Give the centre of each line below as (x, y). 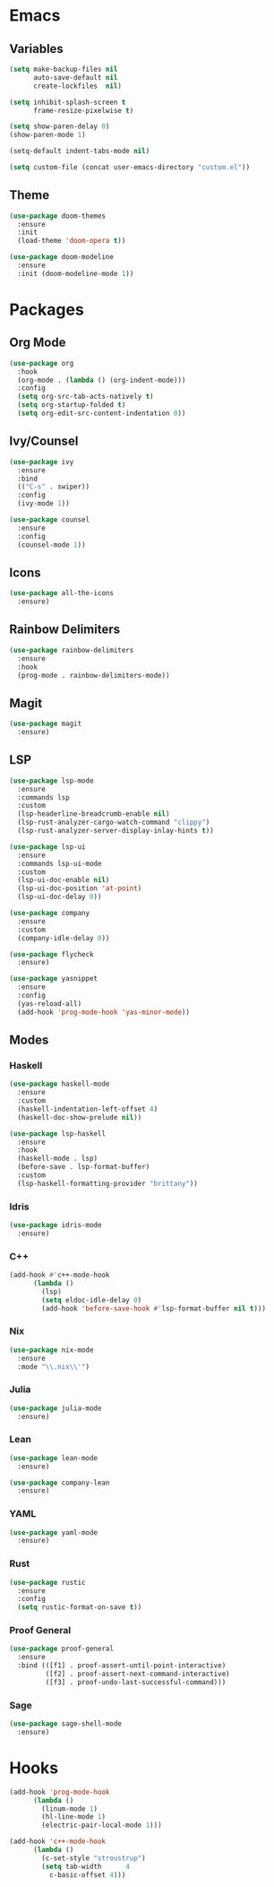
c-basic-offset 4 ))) (87, 1874)
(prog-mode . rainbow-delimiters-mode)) (94, 675)
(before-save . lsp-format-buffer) (84, 1167)
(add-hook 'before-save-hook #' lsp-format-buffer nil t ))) (154, 1308)
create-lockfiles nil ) (77, 86)
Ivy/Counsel (44, 441)
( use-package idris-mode (56, 1225)
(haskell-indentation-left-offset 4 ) (88, 1109)
